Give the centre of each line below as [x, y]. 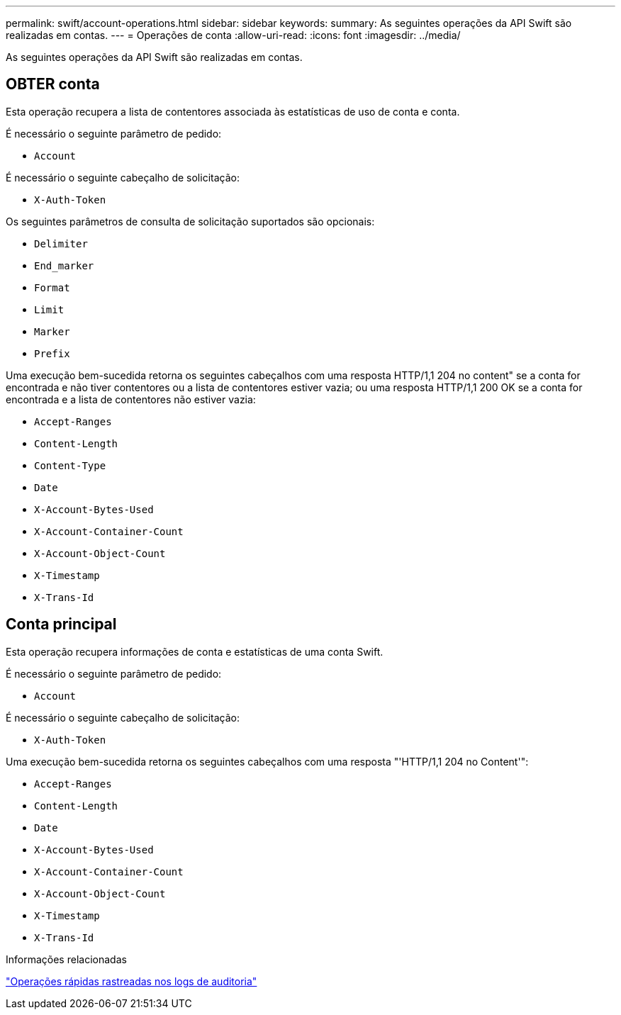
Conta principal [61, 624]
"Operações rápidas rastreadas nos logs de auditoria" [132, 981]
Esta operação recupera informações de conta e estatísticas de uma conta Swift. [195, 651]
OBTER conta [53, 84]
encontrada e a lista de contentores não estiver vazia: [131, 399]
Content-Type [70, 465]
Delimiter [61, 243]
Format [52, 287]
